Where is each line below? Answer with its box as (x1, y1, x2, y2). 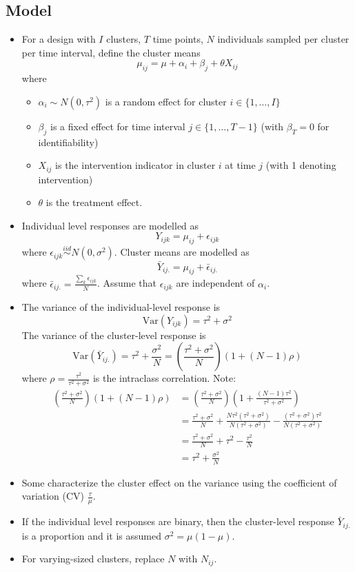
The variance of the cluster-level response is (21, 327, 206, 342)
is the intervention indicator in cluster (55, 158, 216, 172)
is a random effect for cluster (105, 94, 227, 108)
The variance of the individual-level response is (21, 300, 221, 314)
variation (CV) (21, 489, 85, 503)
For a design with (21, 32, 96, 46)
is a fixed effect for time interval (50, 119, 185, 133)
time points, (152, 32, 203, 46)
